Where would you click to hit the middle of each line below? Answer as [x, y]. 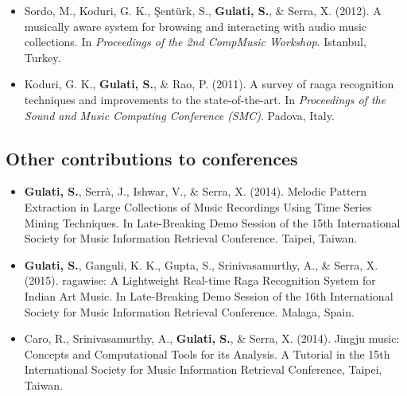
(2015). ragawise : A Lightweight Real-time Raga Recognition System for [200, 280]
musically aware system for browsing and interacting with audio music [196, 26]
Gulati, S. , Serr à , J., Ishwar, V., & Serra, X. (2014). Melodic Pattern [196, 191]
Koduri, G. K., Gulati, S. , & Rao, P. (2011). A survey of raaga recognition [209, 84]
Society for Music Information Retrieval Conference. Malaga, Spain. [189, 311]
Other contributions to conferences [152, 158]
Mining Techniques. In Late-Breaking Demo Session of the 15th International [212, 222]
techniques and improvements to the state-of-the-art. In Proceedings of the [205, 99]
